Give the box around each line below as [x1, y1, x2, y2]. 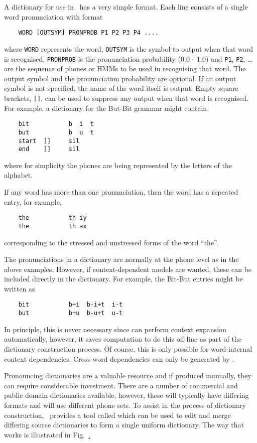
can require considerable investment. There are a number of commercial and [4, 380, 238, 390]
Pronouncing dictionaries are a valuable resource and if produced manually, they [4, 370, 251, 381]
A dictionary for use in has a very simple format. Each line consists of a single [4, 2, 248, 12]
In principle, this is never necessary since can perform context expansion [4, 324, 226, 334]
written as [4, 283, 35, 293]
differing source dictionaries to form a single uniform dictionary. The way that [4, 419, 244, 430]
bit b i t [18, 120, 94, 128]
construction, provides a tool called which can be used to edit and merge [4, 409, 231, 420]
